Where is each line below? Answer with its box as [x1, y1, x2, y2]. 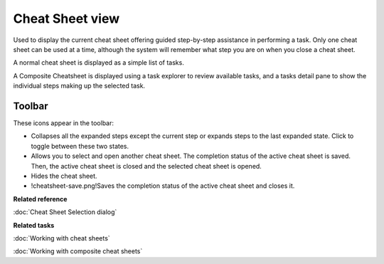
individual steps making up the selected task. [13, 82, 146, 90]
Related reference [13, 194, 68, 203]
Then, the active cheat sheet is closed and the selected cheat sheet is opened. [31, 162, 262, 170]
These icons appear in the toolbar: [13, 119, 114, 127]
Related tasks [13, 221, 55, 229]
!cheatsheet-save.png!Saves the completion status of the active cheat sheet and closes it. [31, 181, 295, 190]
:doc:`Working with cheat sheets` [13, 233, 110, 242]
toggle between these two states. [31, 142, 129, 150]
